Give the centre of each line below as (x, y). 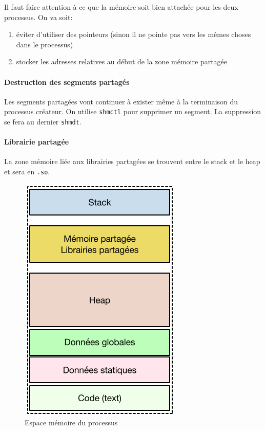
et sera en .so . (27, 172)
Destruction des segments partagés (67, 82)
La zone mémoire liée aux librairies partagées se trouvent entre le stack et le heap (132, 161)
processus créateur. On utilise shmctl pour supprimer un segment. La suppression (133, 111)
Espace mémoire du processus (71, 423)
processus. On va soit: (38, 17)
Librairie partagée (37, 142)
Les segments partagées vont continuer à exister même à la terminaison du (121, 101)
